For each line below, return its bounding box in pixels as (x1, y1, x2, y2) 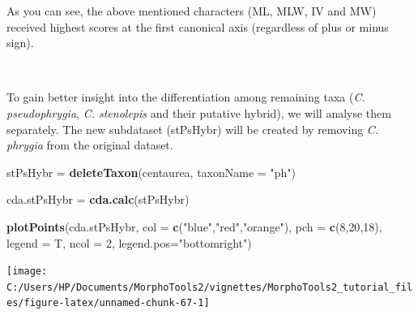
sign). (6, 34, 34, 51)
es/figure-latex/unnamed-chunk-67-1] (6, 297, 210, 309)
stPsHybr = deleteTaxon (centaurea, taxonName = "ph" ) (6, 163, 296, 180)
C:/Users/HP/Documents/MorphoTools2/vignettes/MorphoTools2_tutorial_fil (6, 281, 413, 293)
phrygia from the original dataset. (6, 136, 173, 153)
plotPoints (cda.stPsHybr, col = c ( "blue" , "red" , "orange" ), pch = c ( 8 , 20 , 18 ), (6, 218, 382, 235)
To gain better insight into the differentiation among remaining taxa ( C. (6, 88, 365, 106)
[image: (6, 265, 48, 278)
